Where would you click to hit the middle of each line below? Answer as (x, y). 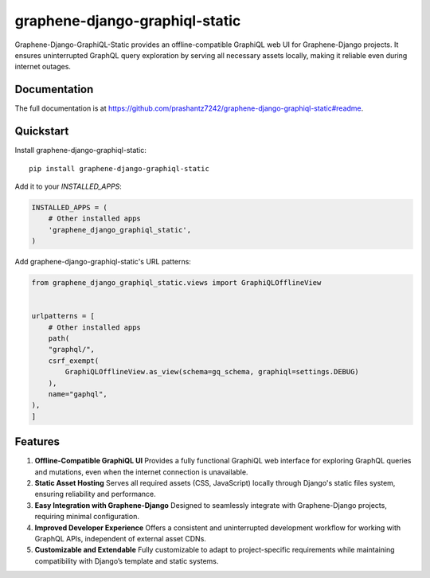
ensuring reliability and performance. (96, 494)
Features (37, 442)
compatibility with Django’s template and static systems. (127, 560)
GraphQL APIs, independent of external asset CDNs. (121, 538)
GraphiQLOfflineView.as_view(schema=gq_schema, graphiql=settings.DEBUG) (212, 372)
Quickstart (42, 131)
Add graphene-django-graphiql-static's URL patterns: (103, 262)
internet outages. (43, 67)
